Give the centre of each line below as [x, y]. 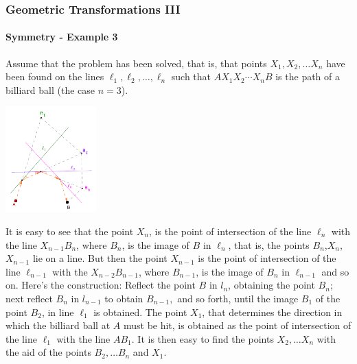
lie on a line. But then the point [100, 258]
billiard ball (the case [50, 89]
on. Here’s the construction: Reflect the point [101, 285]
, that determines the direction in [272, 312]
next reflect [29, 298]
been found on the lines [55, 76]
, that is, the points [269, 244]
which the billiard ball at [58, 325]
